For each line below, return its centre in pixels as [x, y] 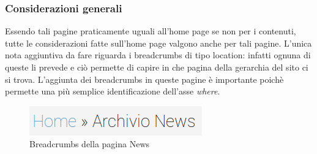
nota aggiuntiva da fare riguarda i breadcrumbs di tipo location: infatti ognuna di [158, 55]
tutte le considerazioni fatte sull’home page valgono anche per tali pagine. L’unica [158, 43]
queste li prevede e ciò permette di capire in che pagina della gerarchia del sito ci [157, 67]
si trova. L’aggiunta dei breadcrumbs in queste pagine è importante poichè [144, 79]
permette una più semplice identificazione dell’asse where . [113, 91]
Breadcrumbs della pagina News [90, 144]
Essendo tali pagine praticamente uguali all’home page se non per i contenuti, [151, 31]
